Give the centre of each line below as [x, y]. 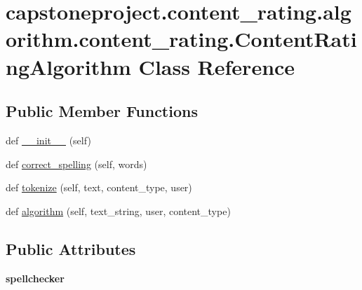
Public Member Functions [102, 111]
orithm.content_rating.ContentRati [181, 39]
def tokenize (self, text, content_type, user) [99, 187]
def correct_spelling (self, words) [76, 164]
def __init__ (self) [48, 140]
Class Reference [217, 66]
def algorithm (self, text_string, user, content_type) [118, 210]
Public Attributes [71, 248]
